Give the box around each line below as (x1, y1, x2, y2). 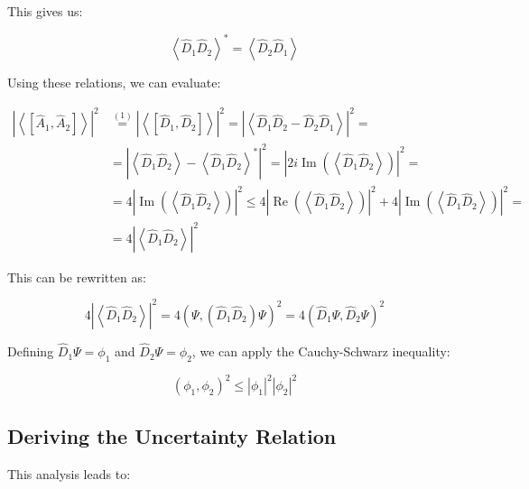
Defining (7, 342, 54, 361)
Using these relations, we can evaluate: (7, 73, 221, 92)
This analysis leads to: (7, 464, 131, 483)
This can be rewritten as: (7, 267, 146, 286)
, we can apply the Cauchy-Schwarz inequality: (191, 342, 450, 361)
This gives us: (7, 2, 83, 20)
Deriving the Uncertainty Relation (7, 421, 337, 449)
